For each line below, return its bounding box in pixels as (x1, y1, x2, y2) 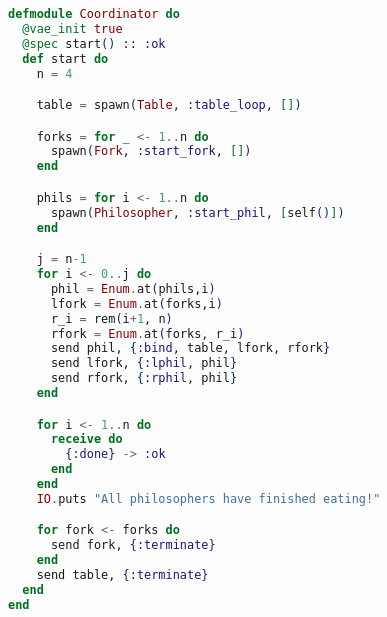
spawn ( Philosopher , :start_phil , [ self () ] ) (50, 205, 345, 220)
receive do (50, 432, 123, 447)
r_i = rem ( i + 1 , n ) (50, 311, 173, 326)
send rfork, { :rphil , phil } (50, 371, 238, 386)
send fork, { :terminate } (50, 538, 216, 553)
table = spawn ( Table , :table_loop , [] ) (36, 98, 302, 113)
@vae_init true (22, 21, 123, 36)
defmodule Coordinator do (8, 7, 180, 21)
